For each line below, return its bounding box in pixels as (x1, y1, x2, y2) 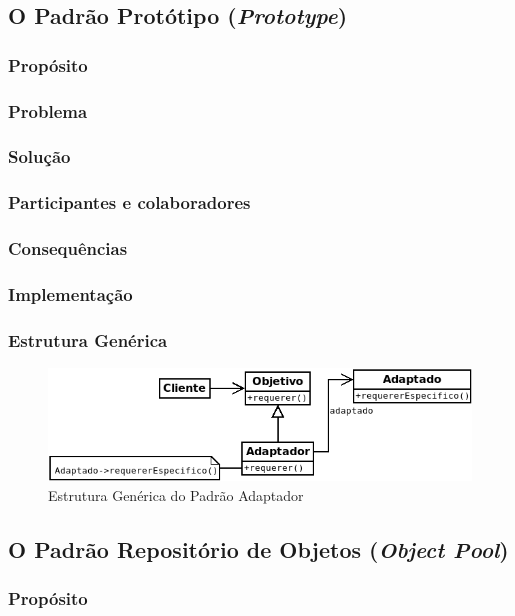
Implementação (8, 281, 133, 306)
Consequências (8, 236, 128, 261)
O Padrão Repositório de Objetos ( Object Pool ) (8, 533, 509, 564)
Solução (8, 144, 71, 169)
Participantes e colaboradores (8, 190, 251, 215)
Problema (8, 98, 88, 123)
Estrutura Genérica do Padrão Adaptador (48, 484, 304, 505)
